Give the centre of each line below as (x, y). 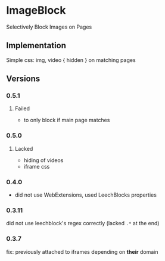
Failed (22, 108)
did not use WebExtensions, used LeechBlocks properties (85, 195)
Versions (23, 79)
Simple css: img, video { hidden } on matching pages (71, 60)
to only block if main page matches (67, 120)
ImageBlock (36, 10)
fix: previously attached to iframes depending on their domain (82, 251)
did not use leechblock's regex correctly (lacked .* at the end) (83, 223)
